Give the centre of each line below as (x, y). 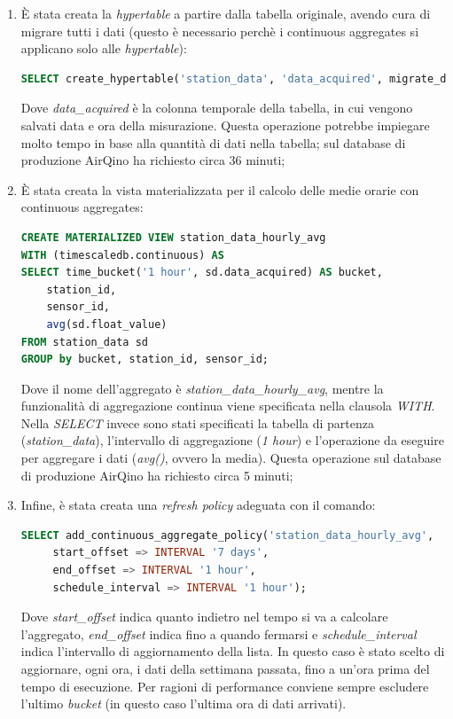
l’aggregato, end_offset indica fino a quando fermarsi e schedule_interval (219, 633)
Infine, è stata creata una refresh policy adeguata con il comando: (198, 505)
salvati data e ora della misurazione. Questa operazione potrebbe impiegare (225, 125)
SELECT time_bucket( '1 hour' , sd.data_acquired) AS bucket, (202, 273)
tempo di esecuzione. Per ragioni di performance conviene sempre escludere (225, 686)
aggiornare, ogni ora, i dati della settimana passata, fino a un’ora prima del (225, 668)
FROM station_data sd (84, 342)
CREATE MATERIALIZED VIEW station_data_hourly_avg (173, 237)
